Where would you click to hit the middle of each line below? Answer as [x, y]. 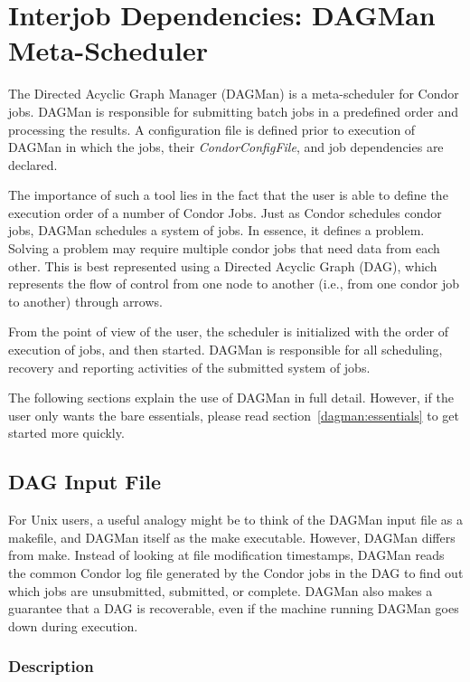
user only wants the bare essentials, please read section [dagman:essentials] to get [234, 415]
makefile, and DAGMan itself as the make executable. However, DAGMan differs [232, 537]
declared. [33, 164]
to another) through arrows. [85, 301]
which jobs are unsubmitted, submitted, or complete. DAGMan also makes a [221, 590]
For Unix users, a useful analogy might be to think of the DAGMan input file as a [235, 520]
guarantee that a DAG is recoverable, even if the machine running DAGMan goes [234, 608]
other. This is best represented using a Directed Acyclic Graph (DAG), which [223, 265]
